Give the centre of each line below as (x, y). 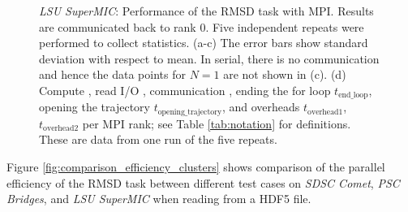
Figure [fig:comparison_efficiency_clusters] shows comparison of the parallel (196, 167)
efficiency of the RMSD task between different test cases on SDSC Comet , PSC (203, 182)
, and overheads (261, 107)
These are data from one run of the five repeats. (158, 139)
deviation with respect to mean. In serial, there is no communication (209, 58)
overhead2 (61, 129)
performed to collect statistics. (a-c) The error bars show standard (204, 43)
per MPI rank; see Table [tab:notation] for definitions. (217, 123)
